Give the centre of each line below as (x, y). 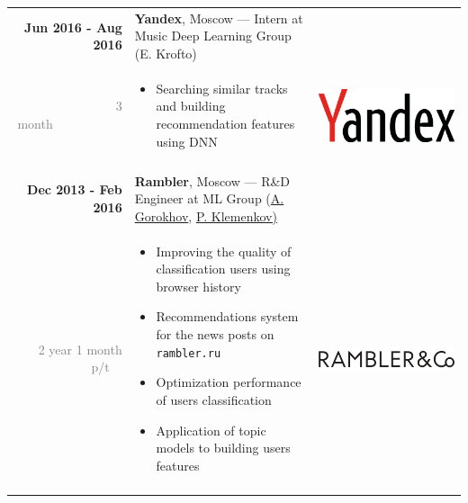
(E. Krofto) (166, 53)
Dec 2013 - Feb (75, 189)
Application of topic (211, 430)
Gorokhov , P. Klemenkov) (206, 216)
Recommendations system (227, 316)
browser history (198, 286)
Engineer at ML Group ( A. (209, 198)
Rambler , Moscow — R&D (212, 180)
